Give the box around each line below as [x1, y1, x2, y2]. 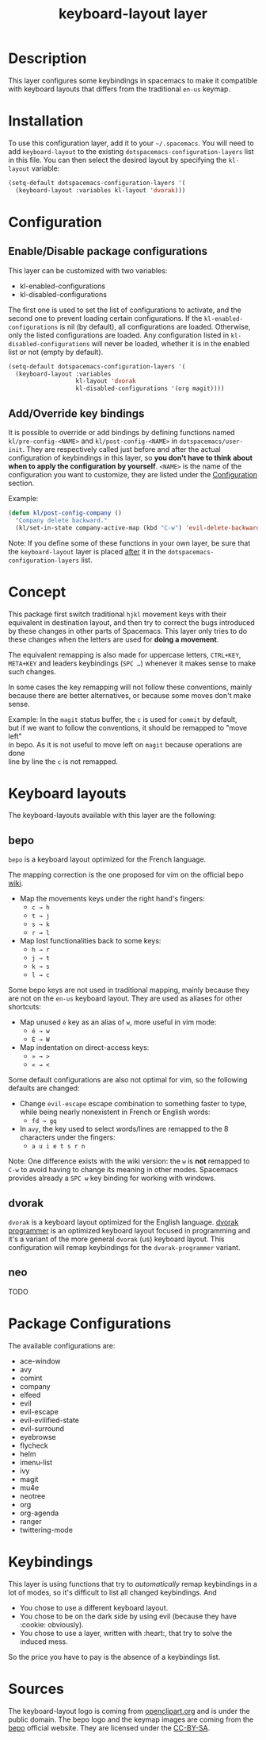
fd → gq [31, 1117, 57, 1125]
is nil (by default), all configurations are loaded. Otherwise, [59, 322, 251, 331]
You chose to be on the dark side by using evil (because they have [19, 1611, 237, 1621]
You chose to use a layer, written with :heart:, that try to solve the [19, 1628, 233, 1638]
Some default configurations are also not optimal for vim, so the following [8, 1075, 248, 1085]
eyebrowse [19, 1432, 57, 1441]
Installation [8, 112, 84, 130]
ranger [19, 1516, 42, 1526]
